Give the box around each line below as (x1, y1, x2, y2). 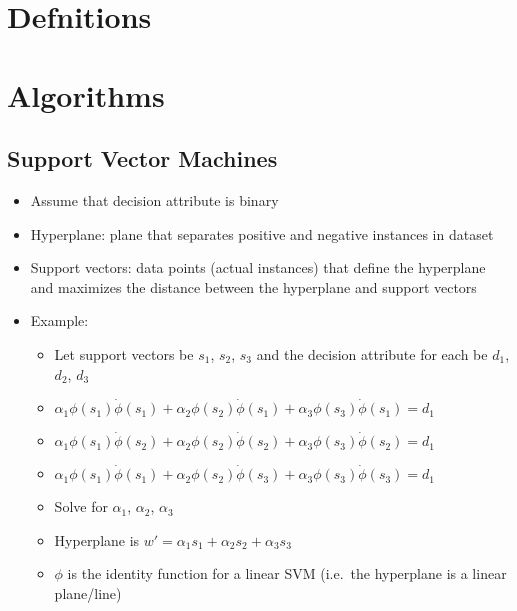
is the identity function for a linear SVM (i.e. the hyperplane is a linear (67, 563, 507, 584)
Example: (30, 310, 89, 331)
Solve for (54, 496, 108, 517)
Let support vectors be (54, 343, 194, 364)
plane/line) (54, 582, 122, 603)
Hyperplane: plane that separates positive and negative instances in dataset (30, 223, 494, 244)
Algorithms (7, 74, 165, 115)
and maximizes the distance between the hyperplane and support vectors (30, 276, 477, 297)
